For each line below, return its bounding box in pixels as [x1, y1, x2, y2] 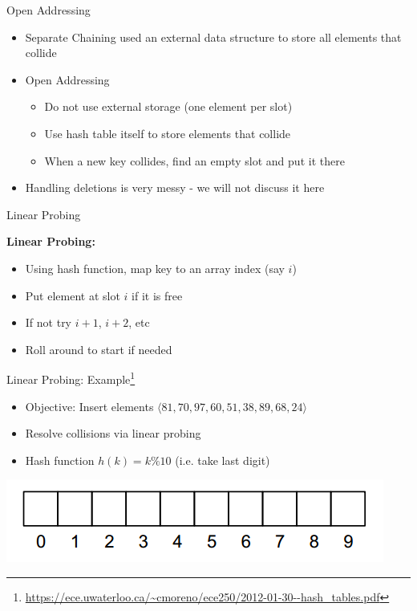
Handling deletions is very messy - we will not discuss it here [25, 179, 325, 196]
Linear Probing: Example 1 [6, 369, 136, 387]
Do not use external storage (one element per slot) [44, 98, 293, 115]
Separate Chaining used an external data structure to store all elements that [25, 28, 402, 45]
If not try [25, 314, 72, 331]
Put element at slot [25, 287, 120, 303]
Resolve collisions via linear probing [25, 425, 201, 442]
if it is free [132, 287, 183, 303]
